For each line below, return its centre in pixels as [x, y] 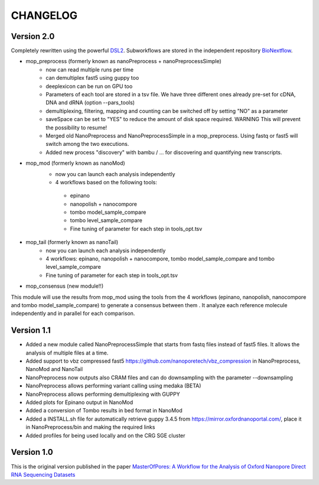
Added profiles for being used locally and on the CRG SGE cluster [105, 435]
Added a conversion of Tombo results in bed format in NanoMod [104, 411]
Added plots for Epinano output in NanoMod [79, 402]
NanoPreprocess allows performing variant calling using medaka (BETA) [113, 386]
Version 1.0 [32, 452]
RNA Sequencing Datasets [43, 474]
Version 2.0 [33, 36]
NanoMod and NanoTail [54, 369]
